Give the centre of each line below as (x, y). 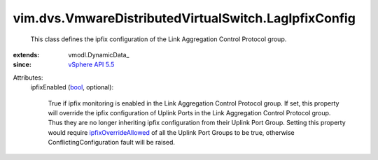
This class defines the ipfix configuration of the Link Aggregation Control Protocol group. (159, 39)
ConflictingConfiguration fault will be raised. (111, 143)
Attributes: (28, 78)
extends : (26, 54)
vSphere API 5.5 (91, 65)
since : (22, 65)
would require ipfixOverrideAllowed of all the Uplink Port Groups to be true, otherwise (171, 132)
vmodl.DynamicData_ (99, 54)
